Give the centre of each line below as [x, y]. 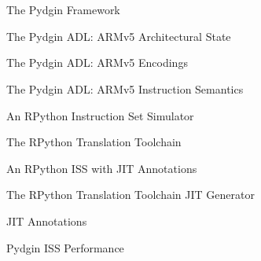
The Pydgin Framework [63, 10]
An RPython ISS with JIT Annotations [102, 168]
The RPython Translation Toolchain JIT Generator [130, 195]
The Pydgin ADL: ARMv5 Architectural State [119, 36]
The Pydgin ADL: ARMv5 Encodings [97, 62]
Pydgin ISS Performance [65, 247]
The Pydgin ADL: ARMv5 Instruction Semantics [125, 88]
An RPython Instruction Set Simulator [100, 115]
